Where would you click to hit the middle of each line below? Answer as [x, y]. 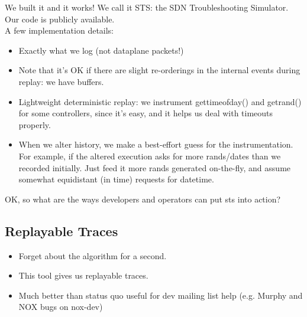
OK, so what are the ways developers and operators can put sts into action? [143, 199]
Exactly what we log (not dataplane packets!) [101, 50]
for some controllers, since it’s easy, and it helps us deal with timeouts [146, 113]
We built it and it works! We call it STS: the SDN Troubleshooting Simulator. [147, 7]
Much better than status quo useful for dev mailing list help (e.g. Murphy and [161, 295]
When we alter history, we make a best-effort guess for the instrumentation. [156, 144]
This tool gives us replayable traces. [83, 275]
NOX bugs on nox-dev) [61, 307]
